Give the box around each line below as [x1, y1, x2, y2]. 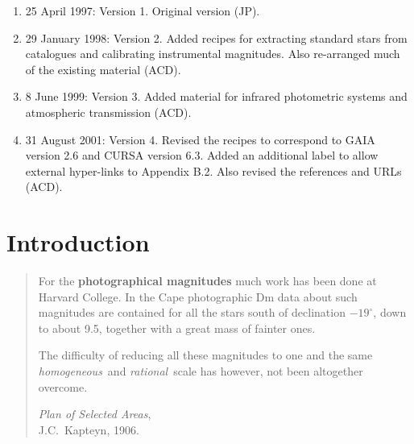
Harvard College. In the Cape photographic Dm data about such [38, 288, 358, 305]
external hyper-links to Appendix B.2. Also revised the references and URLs [25, 162, 402, 179]
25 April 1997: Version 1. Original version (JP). [25, 2, 260, 19]
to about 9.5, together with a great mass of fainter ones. [38, 319, 316, 336]
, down [373, 304, 407, 321]
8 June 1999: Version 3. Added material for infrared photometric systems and [25, 88, 408, 105]
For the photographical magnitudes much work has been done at [38, 272, 377, 289]
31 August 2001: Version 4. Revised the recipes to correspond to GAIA [25, 131, 375, 147]
